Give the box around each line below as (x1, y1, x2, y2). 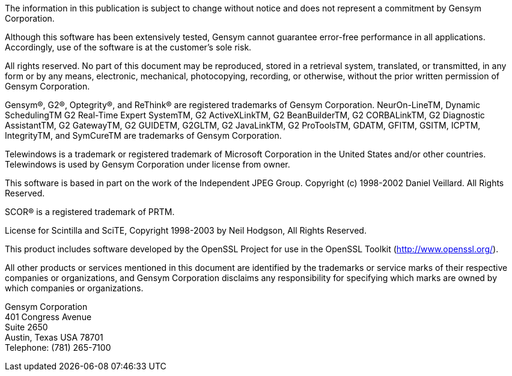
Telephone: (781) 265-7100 (5, 342, 111, 353)
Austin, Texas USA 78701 (5, 332, 103, 342)
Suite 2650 (5, 322, 48, 332)
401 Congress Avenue (5, 312, 92, 322)
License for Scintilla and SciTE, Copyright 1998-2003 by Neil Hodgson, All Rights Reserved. (5, 225, 367, 235)
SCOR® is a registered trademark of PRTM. (5, 207, 175, 217)
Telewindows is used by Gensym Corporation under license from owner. (5, 159, 290, 169)
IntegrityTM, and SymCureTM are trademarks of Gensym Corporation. (5, 130, 282, 141)
